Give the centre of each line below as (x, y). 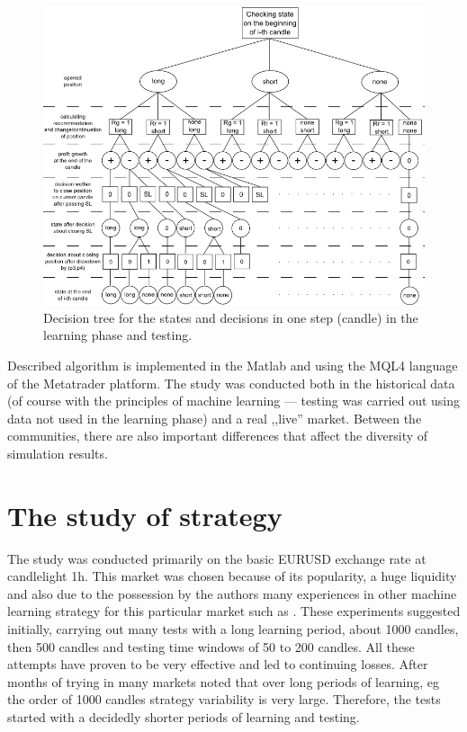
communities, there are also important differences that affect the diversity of (218, 436)
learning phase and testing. (118, 335)
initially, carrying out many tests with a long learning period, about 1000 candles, (233, 628)
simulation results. (58, 453)
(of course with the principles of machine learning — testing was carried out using (234, 401)
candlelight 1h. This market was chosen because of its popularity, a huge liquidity (232, 576)
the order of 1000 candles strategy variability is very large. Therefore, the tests (224, 699)
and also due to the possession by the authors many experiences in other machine (232, 593)
